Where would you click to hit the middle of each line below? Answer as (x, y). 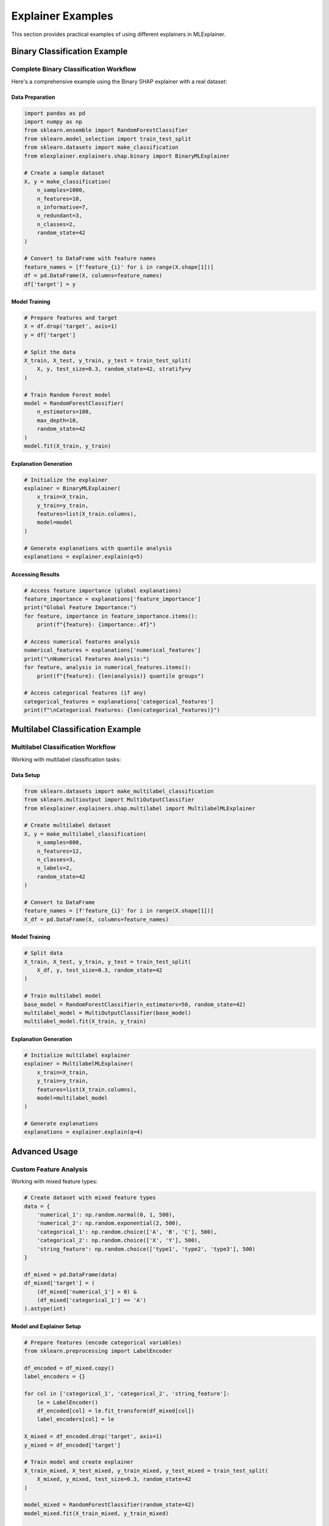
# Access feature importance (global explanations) (103, 590)
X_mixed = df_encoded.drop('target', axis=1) (93, 1437)
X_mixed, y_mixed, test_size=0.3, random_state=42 (114, 1479)
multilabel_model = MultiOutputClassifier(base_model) (108, 1013)
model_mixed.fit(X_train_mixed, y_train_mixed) (96, 1513)
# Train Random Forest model (68, 395)
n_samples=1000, (61, 190)
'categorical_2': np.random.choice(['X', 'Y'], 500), (119, 1240)
